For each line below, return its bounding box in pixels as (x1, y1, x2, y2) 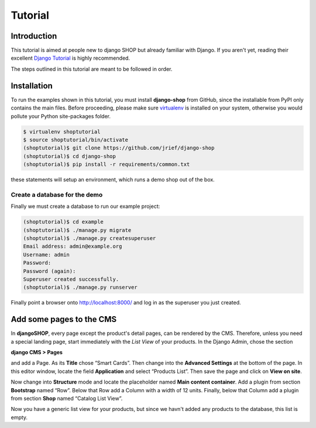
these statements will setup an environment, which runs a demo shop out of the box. (11, 176, 215, 183)
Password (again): (23, 268, 76, 275)
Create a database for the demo (11, 190, 103, 198)
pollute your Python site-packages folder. (11, 112, 111, 119)
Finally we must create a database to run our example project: (11, 203, 160, 210)
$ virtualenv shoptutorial (23, 128, 101, 135)
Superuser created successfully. (23, 276, 119, 282)
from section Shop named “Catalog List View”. (11, 395, 123, 402)
